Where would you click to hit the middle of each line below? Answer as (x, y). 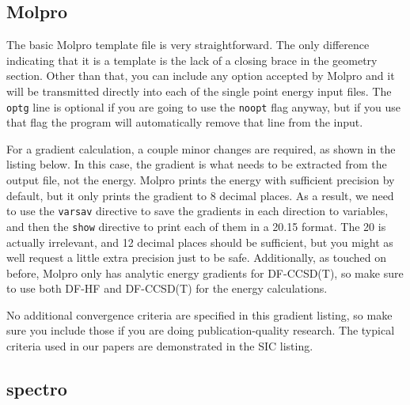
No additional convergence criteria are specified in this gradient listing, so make (199, 314)
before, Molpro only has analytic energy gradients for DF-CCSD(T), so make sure (205, 273)
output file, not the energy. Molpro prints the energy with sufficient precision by (201, 180)
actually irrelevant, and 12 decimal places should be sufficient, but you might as (200, 242)
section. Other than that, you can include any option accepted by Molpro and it (201, 76)
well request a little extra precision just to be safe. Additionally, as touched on (197, 257)
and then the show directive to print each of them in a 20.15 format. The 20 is (196, 226)
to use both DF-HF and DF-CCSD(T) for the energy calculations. (167, 288)
